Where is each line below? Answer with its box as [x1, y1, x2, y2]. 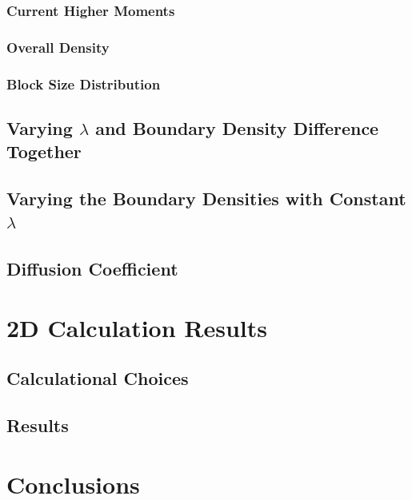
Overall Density [6, 37, 110, 57]
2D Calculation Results [6, 311, 268, 343]
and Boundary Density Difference [95, 115, 379, 140]
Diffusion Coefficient [6, 256, 178, 281]
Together [6, 139, 82, 164]
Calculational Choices [6, 366, 189, 391]
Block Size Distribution [6, 73, 161, 93]
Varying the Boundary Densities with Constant [6, 186, 406, 211]
